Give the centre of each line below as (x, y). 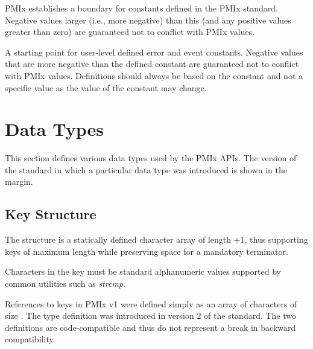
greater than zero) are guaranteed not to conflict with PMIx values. (130, 32)
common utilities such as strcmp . (65, 283)
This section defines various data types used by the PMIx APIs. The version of (151, 158)
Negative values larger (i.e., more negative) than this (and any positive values (148, 20)
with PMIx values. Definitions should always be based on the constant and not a (154, 75)
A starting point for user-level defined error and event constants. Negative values (154, 52)
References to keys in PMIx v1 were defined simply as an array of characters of (151, 303)
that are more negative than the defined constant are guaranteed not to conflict (152, 64)
